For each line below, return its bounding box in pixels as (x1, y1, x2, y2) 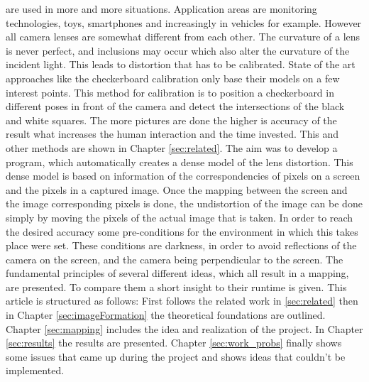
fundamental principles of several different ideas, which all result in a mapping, (6, 266, 349, 280)
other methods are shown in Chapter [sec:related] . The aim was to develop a (6, 140, 338, 155)
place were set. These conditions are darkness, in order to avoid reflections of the (6, 238, 357, 253)
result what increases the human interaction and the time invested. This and (6, 126, 339, 141)
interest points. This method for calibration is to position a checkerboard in (6, 84, 334, 99)
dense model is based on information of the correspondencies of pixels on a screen (6, 168, 360, 183)
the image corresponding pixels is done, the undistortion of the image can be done (6, 196, 363, 211)
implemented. (6, 363, 65, 378)
